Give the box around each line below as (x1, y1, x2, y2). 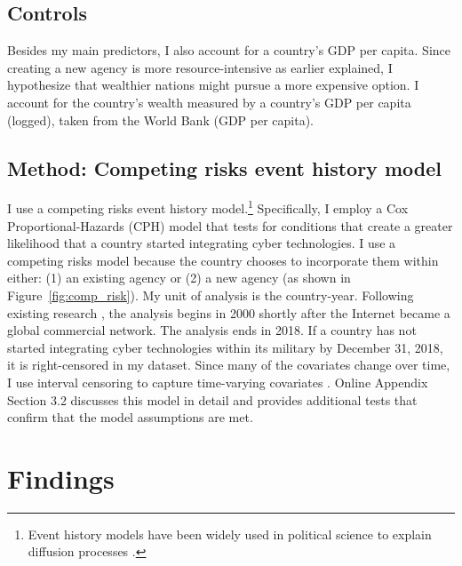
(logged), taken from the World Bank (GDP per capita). (7, 110, 315, 129)
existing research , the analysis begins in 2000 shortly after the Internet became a (7, 303, 450, 322)
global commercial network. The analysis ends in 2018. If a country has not (7, 321, 417, 339)
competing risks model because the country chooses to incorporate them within (7, 251, 439, 269)
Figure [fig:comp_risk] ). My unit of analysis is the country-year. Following (7, 286, 414, 304)
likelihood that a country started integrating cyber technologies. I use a (7, 234, 396, 252)
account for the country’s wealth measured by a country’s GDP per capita (7, 92, 411, 111)
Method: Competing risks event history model (7, 154, 442, 181)
